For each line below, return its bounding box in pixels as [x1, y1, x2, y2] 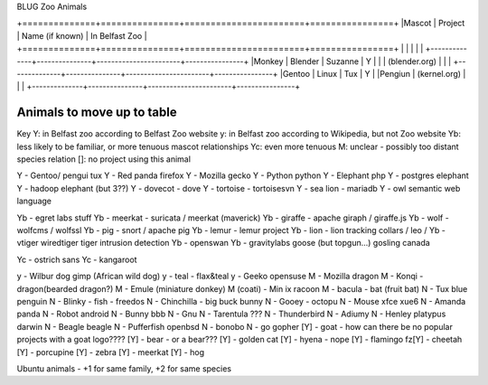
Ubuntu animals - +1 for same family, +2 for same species [16, 362, 232, 374]
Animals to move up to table [16, 105, 177, 120]
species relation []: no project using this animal [16, 154, 192, 164]
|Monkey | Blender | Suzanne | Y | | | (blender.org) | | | [250, 55, 452, 67]
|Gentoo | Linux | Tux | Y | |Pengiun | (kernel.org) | [279, 68, 466, 79]
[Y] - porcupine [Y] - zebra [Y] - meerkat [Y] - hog [16, 346, 205, 357]
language [16, 195, 52, 207]
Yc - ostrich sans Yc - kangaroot [16, 254, 137, 265]
